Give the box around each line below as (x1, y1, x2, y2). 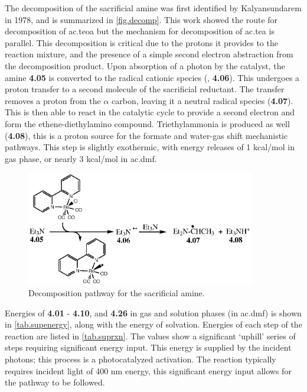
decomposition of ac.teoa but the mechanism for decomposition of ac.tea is (5, 25, 275, 37)
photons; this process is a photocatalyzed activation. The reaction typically (5, 353, 276, 365)
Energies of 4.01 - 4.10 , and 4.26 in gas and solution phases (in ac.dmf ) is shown (5, 306, 302, 319)
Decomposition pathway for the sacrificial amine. (28, 287, 205, 299)
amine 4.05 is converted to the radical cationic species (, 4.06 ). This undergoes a (5, 71, 300, 83)
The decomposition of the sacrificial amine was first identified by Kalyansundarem (5, 2, 302, 14)
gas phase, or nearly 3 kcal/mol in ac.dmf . (5, 152, 157, 164)
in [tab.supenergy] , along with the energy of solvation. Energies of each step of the (5, 318, 302, 331)
